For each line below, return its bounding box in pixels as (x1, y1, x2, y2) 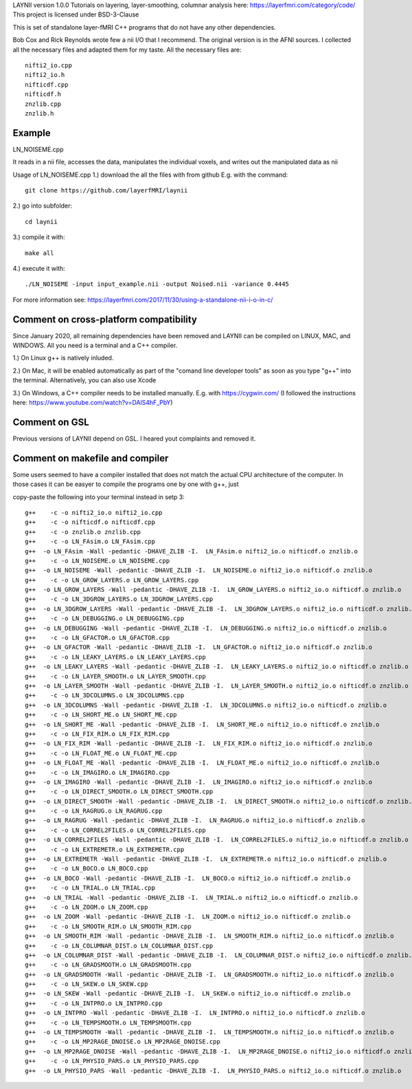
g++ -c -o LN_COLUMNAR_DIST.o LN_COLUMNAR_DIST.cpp (25, 942, 214, 949)
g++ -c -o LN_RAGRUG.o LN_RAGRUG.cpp (25, 807, 163, 815)
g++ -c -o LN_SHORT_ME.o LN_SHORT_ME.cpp (25, 711, 178, 718)
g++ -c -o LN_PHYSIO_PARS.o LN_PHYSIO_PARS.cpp (25, 1057, 199, 1065)
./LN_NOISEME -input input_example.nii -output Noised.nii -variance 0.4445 (25, 280, 290, 288)
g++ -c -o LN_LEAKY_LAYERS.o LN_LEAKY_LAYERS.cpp (25, 653, 206, 661)
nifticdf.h (25, 90, 62, 98)
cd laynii (25, 217, 58, 225)
